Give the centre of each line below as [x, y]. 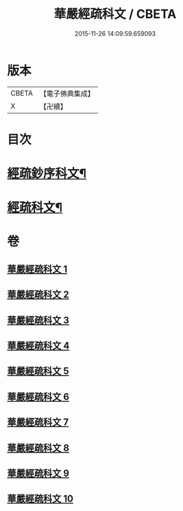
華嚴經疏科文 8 [38, 448]
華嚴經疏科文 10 [40, 499]
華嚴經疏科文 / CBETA [115, 14]
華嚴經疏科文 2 [38, 295]
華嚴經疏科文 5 [38, 371]
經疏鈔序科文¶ [47, 174]
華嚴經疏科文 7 [38, 423]
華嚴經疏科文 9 [38, 473]
